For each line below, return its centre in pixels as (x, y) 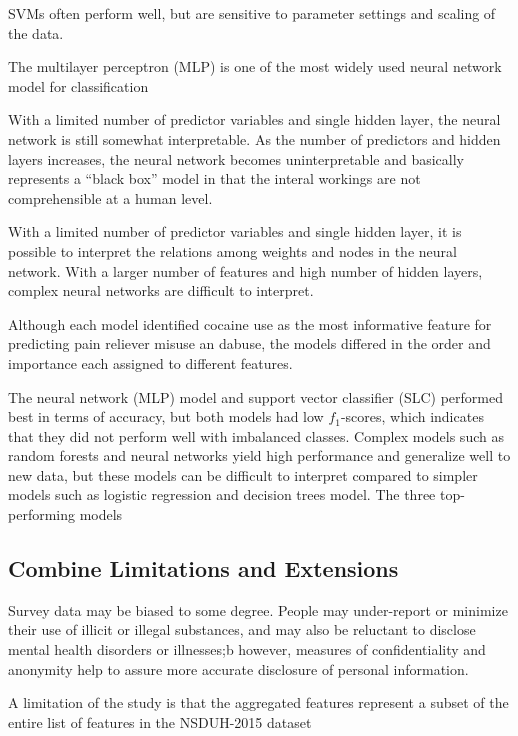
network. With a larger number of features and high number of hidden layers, (245, 270)
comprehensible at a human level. (110, 197)
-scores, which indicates (412, 416)
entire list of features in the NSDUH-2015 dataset (160, 721)
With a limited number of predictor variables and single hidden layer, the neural (254, 119)
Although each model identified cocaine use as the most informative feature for (250, 323)
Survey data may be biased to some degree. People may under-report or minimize (258, 609)
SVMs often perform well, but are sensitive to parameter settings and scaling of (252, 13)
